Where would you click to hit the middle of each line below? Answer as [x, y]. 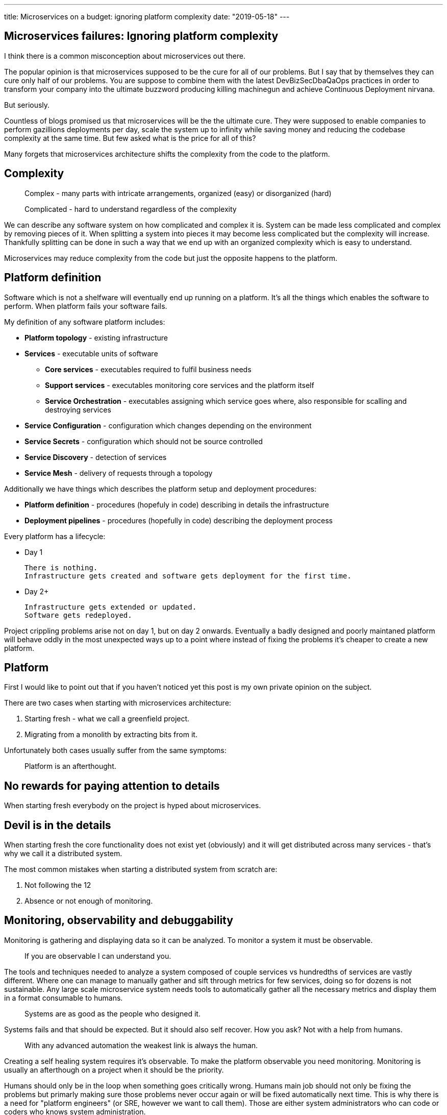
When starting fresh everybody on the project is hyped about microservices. [133, 806]
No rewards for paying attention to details [112, 786]
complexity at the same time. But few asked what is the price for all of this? [130, 138]
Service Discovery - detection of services [96, 457]
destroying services [78, 409]
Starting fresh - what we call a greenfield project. [107, 719]
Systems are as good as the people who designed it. [113, 1013]
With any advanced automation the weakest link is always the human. [141, 1045]
